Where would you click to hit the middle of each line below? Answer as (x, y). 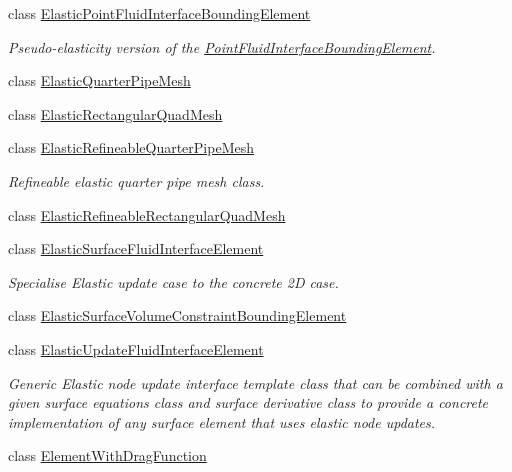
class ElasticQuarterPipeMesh (99, 80)
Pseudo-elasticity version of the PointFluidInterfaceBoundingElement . (222, 46)
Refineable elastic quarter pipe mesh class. (136, 180)
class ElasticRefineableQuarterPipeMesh (131, 147)
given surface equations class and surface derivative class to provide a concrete (248, 402)
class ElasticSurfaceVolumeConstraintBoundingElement (177, 315)
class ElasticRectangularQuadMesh (115, 113)
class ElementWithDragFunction (107, 455)
